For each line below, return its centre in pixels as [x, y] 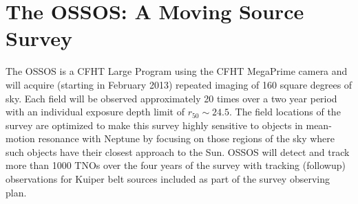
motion [20, 138]
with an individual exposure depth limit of [95, 112]
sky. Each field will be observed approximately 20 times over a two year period [171, 98]
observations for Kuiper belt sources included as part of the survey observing [168, 179]
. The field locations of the [285, 112]
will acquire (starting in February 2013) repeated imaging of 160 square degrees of [179, 84]
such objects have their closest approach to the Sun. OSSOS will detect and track [178, 151]
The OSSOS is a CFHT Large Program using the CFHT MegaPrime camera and [177, 71]
